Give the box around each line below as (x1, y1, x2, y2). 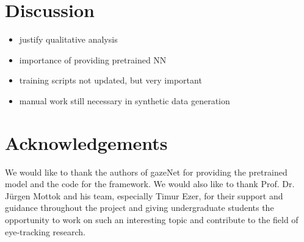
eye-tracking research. (5, 225, 86, 238)
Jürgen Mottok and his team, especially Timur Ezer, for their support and (5, 189, 283, 202)
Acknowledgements (5, 130, 168, 155)
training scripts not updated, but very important (19, 74, 202, 87)
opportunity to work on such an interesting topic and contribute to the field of (5, 213, 299, 226)
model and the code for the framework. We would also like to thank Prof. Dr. (5, 177, 295, 190)
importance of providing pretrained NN (19, 53, 167, 66)
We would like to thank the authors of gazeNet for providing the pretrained (5, 165, 288, 178)
